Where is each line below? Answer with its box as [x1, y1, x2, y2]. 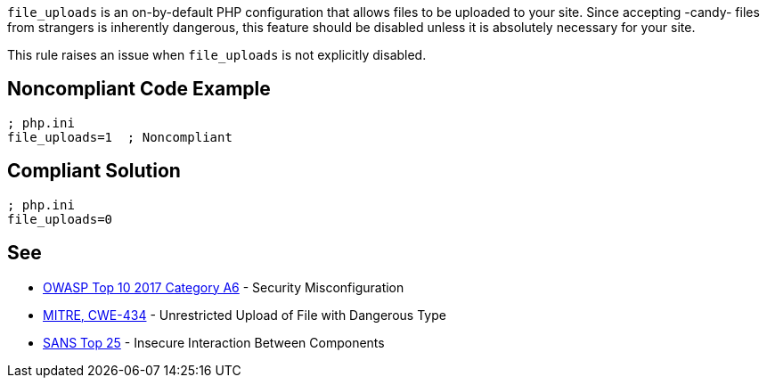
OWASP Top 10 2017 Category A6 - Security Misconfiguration [43, 279, 404, 295]
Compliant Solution [7, 160, 181, 183]
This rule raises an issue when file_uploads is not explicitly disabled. [7, 47, 427, 62]
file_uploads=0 [7, 211, 113, 226]
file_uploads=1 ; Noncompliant [7, 129, 233, 144]
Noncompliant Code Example [7, 78, 271, 101]
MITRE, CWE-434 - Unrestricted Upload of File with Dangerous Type [43, 307, 446, 323]
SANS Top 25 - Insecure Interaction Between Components [43, 334, 385, 350]
